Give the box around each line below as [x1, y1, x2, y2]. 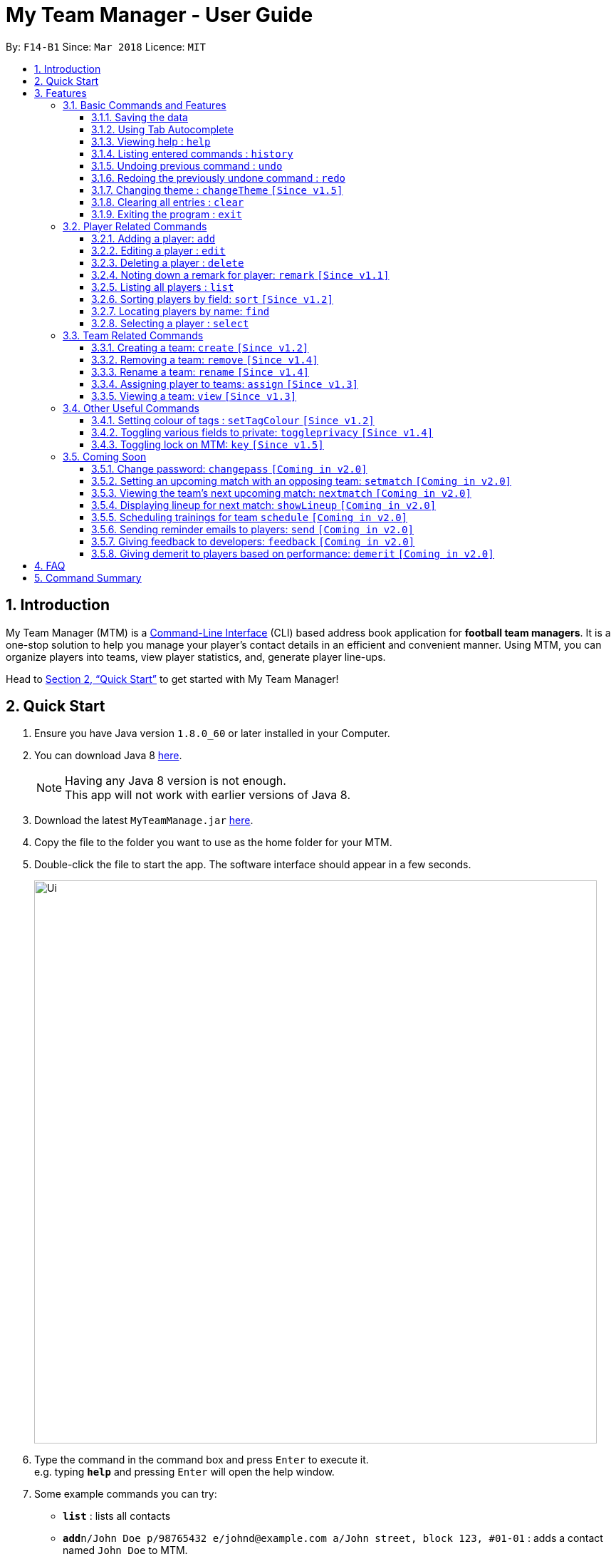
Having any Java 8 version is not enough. [65, 773, 286, 788]
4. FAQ [34, 559, 66, 572]
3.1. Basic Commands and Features [63, 98, 226, 111]
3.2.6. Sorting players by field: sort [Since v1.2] [91, 292, 333, 305]
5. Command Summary [34, 571, 142, 584]
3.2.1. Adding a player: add [91, 232, 216, 245]
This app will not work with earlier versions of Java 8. [65, 788, 350, 803]
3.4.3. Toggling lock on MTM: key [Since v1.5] [91, 438, 324, 451]
